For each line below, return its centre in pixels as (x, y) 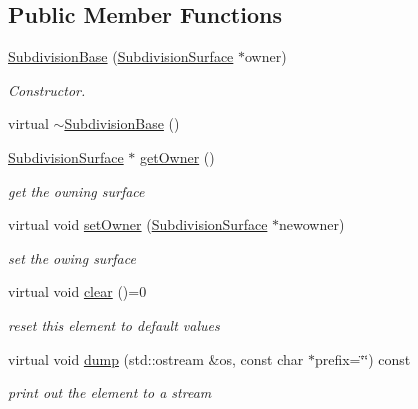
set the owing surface (72, 257)
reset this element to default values (114, 324)
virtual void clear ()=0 (77, 291)
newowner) (312, 224)
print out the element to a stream (110, 392)
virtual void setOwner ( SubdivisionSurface (138, 224)
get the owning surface (76, 190)
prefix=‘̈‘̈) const (362, 358)
